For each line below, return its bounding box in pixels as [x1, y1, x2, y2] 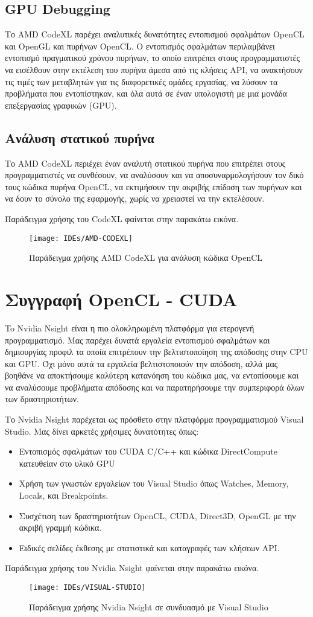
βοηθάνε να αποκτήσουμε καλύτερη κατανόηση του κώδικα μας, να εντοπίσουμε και [5, 369, 299, 382]
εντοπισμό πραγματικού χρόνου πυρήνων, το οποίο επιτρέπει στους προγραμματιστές [5, 51, 300, 64]
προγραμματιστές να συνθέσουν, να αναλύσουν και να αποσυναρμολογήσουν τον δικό [5, 168, 304, 181]
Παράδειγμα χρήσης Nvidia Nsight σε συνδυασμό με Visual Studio [29, 600, 268, 613]
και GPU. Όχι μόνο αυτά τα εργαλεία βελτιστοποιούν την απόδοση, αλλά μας [5, 357, 278, 369]
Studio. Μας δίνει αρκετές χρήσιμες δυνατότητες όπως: [5, 424, 199, 437]
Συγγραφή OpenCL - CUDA [5, 286, 238, 311]
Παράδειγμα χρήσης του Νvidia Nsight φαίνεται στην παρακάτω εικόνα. [5, 561, 259, 574]
